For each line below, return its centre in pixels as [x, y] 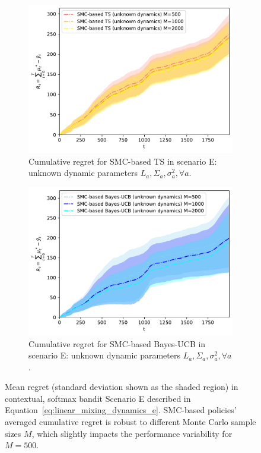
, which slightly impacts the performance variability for [132, 433]
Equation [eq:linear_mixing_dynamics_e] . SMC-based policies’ [121, 410]
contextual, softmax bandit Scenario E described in [98, 398]
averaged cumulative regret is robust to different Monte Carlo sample [130, 422]
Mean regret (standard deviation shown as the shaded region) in [122, 387]
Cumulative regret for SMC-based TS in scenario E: [123, 161]
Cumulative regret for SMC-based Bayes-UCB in [117, 343]
